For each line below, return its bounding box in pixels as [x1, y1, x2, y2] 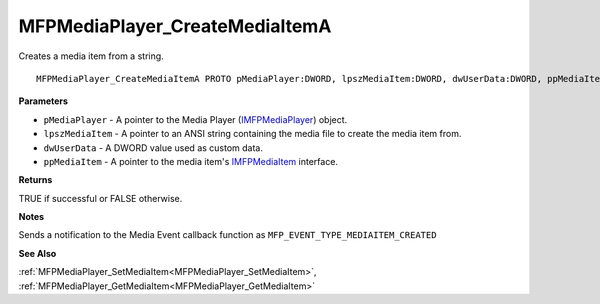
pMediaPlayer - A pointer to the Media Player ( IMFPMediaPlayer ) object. [43, 113, 348, 125]
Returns [18, 174, 53, 186]
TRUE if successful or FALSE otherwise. [18, 192, 183, 204]
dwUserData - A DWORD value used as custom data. [43, 141, 264, 154]
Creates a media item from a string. [18, 50, 164, 62]
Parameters [18, 95, 69, 107]
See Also [18, 247, 57, 259]
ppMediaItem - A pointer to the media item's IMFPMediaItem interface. [43, 155, 339, 167]
